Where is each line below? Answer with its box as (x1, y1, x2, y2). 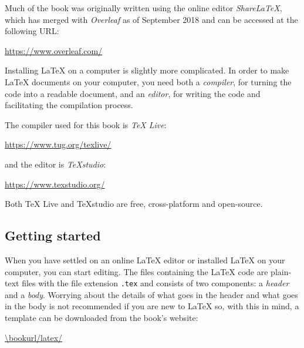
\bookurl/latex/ (5, 331, 63, 343)
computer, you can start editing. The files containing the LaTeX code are (5, 265, 268, 277)
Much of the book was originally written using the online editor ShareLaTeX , (5, 2, 282, 14)
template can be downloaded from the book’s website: (5, 311, 198, 323)
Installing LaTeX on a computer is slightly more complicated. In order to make (5, 64, 289, 76)
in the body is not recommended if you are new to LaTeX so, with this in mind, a (5, 300, 299, 312)
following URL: (5, 25, 59, 37)
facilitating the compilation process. (5, 99, 133, 111)
